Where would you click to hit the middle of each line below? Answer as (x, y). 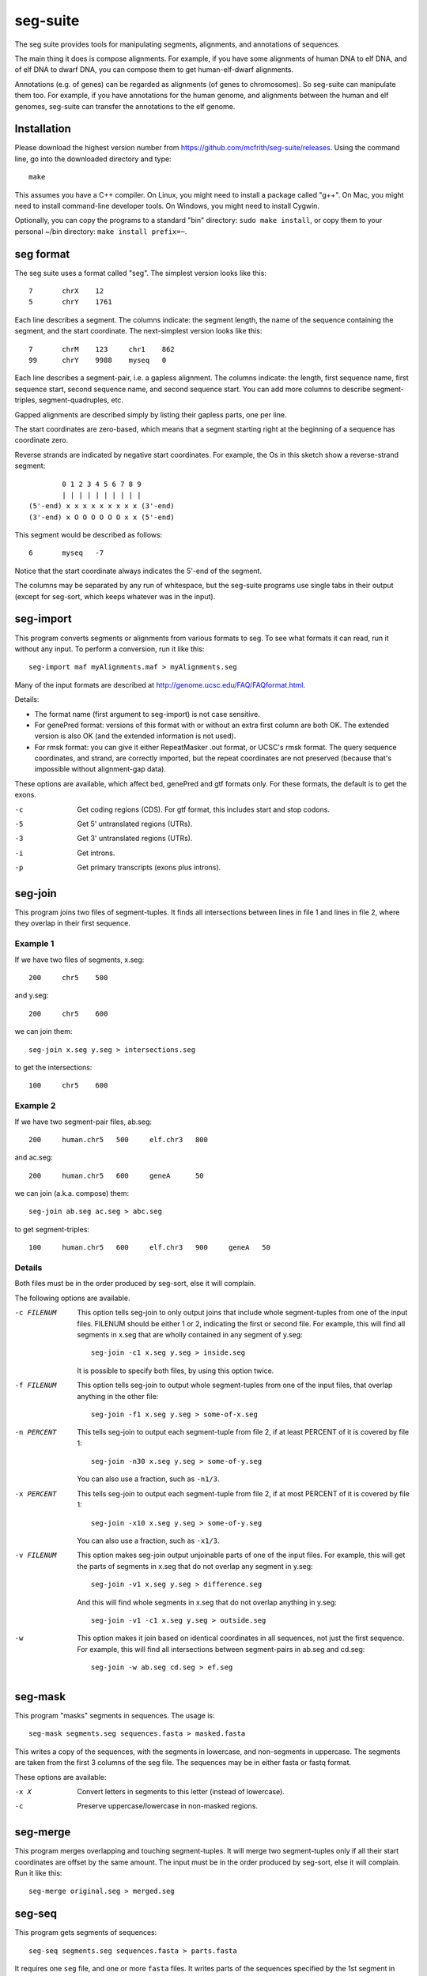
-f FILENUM (36, 1386)
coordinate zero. (42, 440)
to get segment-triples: (52, 1229)
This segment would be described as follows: (89, 535)
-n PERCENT (36, 1432)
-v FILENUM (36, 1556)
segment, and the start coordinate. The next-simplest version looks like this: (138, 331)
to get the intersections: (53, 1067)
